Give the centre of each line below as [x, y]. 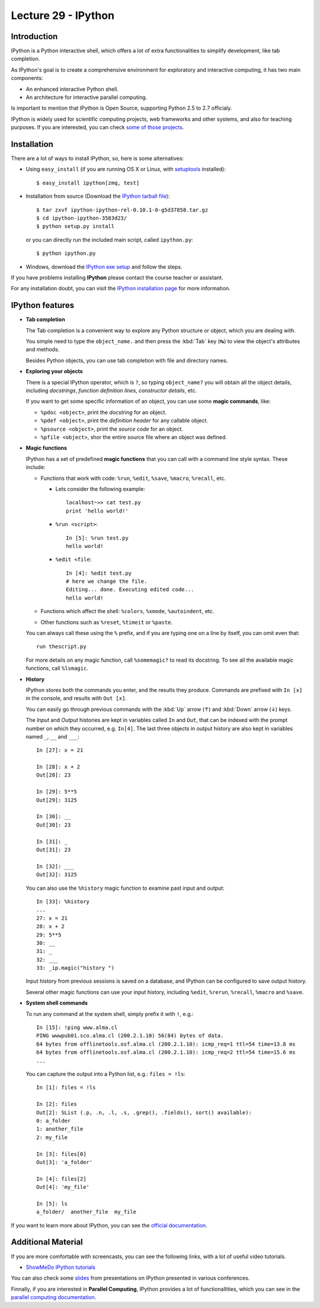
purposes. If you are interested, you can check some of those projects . [97, 127]
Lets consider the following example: [100, 489]
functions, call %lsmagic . [57, 668]
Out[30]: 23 [54, 825]
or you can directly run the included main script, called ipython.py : [110, 239]
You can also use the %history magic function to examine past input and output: [125, 888]
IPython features [43, 305]
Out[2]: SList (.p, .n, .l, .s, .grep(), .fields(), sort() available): [144, 1113]
